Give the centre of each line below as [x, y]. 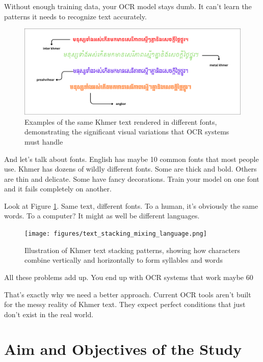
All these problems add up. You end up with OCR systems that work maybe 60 [129, 277]
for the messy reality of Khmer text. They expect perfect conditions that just [125, 304]
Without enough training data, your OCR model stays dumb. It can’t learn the [128, 6]
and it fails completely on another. [58, 189]
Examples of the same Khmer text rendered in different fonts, [121, 121]
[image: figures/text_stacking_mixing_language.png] [116, 234]
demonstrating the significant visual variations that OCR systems [127, 132]
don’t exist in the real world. [49, 314]
